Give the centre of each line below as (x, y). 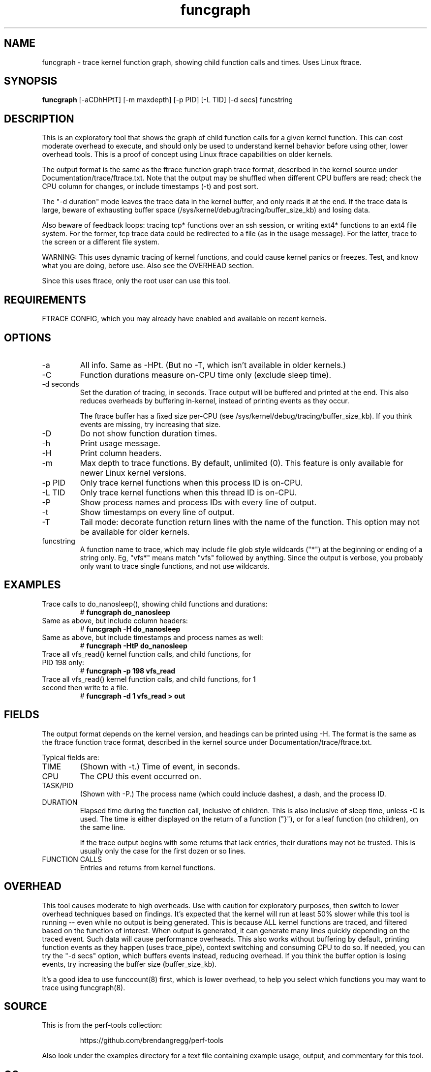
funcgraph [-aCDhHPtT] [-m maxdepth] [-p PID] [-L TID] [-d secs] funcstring (168, 100)
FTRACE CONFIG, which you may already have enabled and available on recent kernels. (184, 319)
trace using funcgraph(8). (84, 987)
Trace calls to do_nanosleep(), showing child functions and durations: (155, 604)
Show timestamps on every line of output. (157, 512)
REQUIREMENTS (45, 300)
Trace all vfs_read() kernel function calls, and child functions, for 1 (149, 679)
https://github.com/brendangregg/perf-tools (152, 1041)
